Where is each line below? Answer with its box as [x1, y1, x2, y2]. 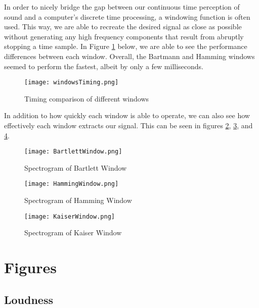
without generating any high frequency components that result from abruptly [4, 31, 244, 41]
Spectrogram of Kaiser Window [24, 227, 122, 238]
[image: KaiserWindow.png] [24, 213, 115, 220]
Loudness [4, 291, 53, 307]
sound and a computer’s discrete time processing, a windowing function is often [4, 11, 250, 22]
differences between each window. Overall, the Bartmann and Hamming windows [4, 50, 255, 61]
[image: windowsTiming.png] [24, 79, 119, 86]
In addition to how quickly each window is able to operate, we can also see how [4, 110, 250, 121]
